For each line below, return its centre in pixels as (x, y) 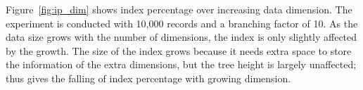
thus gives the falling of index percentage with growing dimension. (148, 78)
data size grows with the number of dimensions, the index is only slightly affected (181, 37)
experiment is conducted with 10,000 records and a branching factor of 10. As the (182, 23)
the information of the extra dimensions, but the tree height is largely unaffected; (181, 64)
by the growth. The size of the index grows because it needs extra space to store (179, 50)
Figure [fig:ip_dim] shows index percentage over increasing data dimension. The (179, 9)
